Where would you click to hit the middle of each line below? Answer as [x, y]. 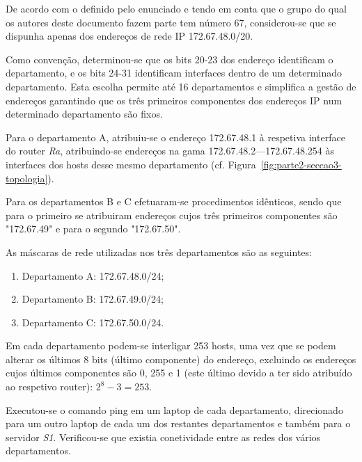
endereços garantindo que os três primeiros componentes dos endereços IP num [174, 100]
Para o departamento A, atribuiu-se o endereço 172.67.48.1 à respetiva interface [175, 137]
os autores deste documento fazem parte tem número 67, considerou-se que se [171, 22]
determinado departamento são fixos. [84, 114]
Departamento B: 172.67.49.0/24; [93, 299]
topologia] [27, 178]
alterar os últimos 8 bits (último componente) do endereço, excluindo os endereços [181, 359]
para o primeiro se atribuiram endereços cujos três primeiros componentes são [172, 215]
